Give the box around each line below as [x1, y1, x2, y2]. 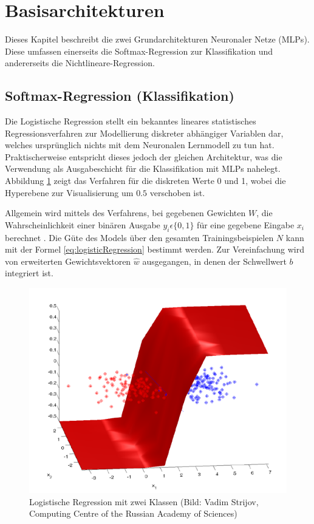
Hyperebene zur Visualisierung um [5, 186, 134, 199]
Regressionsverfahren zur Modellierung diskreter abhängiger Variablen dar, [5, 126, 284, 139]
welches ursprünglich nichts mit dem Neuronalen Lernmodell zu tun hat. [5, 138, 275, 151]
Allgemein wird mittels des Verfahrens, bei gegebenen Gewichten [5, 206, 246, 219]
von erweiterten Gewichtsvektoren [5, 254, 131, 267]
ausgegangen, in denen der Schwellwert [142, 254, 287, 267]
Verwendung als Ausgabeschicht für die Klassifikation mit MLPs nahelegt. [5, 162, 281, 175]
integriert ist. [5, 267, 53, 279]
